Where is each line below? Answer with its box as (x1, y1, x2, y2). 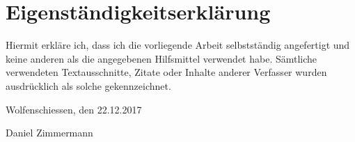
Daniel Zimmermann (6, 125, 93, 140)
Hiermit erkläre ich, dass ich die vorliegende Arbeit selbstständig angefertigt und (6, 38, 350, 52)
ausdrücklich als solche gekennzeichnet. (6, 78, 171, 93)
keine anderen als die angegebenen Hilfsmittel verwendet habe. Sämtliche (6, 51, 317, 65)
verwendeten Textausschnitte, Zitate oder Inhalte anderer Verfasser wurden (6, 65, 327, 79)
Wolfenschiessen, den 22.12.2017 (6, 102, 142, 116)
